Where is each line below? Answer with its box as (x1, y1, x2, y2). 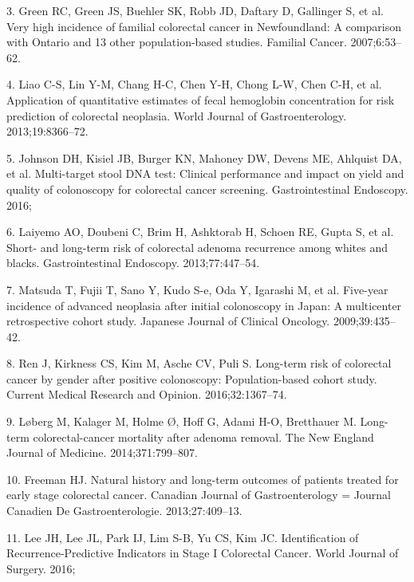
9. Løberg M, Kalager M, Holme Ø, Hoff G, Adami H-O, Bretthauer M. (6, 413, 357, 430)
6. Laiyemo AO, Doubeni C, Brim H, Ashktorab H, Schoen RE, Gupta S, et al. (6, 223, 394, 240)
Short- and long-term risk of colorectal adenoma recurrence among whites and (6, 238, 388, 255)
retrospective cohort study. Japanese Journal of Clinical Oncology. (6, 313, 330, 329)
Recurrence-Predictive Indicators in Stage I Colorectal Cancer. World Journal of (6, 545, 399, 561)
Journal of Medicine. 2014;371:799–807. (6, 444, 198, 461)
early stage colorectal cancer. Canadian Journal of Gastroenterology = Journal (6, 486, 391, 503)
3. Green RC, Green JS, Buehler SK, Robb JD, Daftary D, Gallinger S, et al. (6, 2, 384, 18)
